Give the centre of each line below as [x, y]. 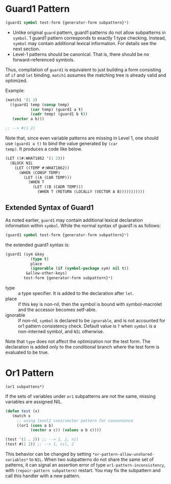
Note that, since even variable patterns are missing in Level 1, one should [82, 138]
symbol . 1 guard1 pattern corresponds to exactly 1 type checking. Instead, [89, 38]
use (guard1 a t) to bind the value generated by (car [62, 144]
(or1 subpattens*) [25, 386]
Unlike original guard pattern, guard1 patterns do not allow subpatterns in [89, 32]
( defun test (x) [22, 411]
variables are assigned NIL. [34, 401]
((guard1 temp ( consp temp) [40, 105]
